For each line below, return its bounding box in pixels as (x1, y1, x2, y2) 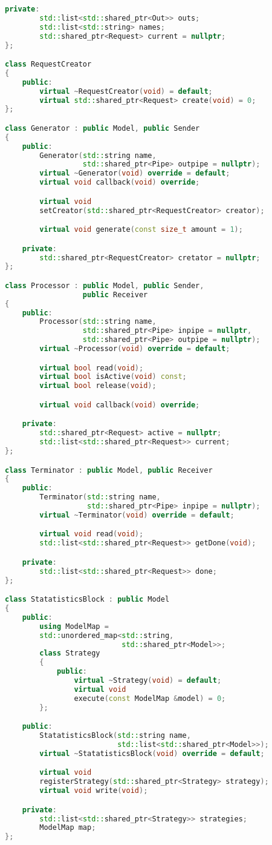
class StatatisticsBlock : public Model (5, 595, 170, 604)
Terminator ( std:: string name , (39, 493, 161, 502)
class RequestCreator (5, 60, 92, 69)
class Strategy (39, 649, 100, 658)
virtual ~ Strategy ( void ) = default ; (74, 676, 222, 685)
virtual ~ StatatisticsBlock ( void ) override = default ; (39, 749, 265, 758)
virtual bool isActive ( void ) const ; (39, 372, 187, 381)
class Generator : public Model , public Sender (5, 123, 200, 133)
